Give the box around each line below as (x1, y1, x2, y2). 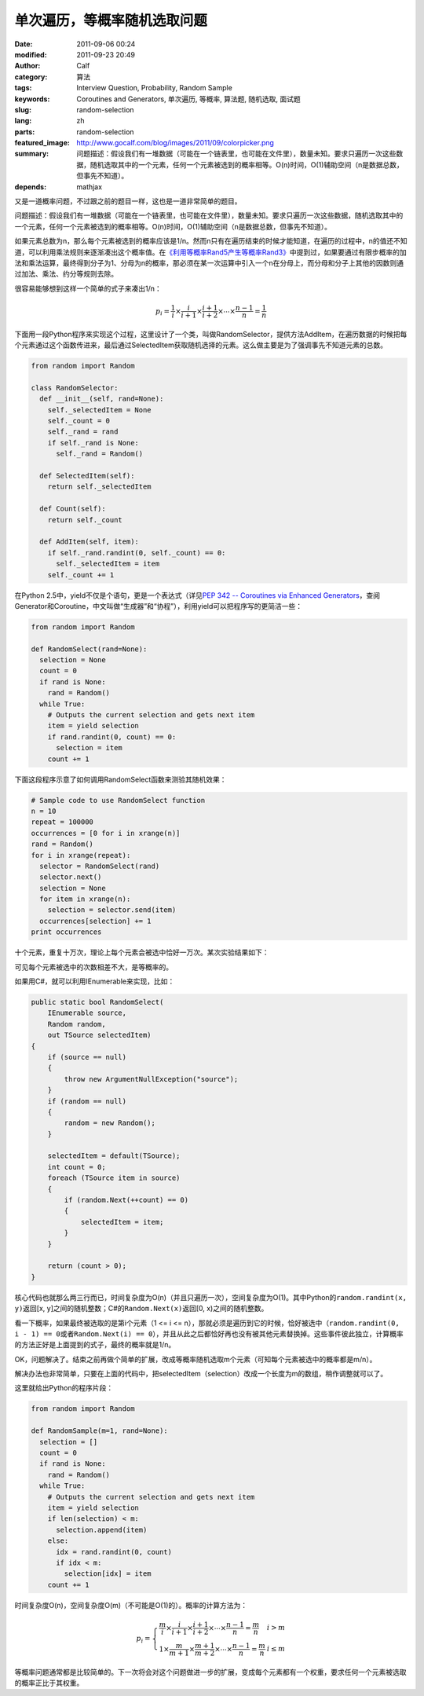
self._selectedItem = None (47, 405, 152, 414)
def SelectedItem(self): (39, 471, 135, 481)
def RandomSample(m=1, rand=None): (31, 1427, 168, 1435)
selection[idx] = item (64, 1570, 152, 1578)
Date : (14, 39, 33, 49)
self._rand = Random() (56, 449, 144, 459)
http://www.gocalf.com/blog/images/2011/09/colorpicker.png (76, 138, 275, 148)
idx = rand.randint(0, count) (56, 1548, 173, 1556)
